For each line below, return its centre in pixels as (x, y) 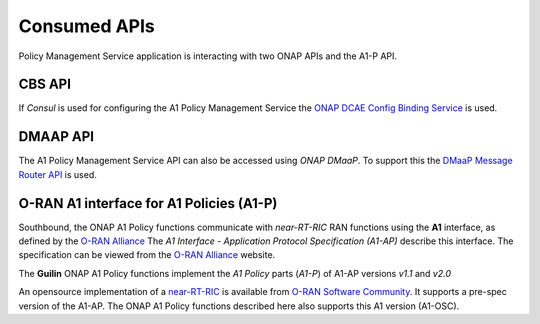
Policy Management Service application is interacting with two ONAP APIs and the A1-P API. (208, 56)
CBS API (45, 84)
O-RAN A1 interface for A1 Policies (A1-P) (148, 203)
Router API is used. (57, 174)
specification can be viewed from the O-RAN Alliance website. (147, 255)
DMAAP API (56, 136)
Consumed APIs (86, 26)
